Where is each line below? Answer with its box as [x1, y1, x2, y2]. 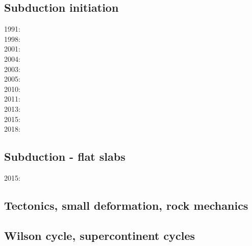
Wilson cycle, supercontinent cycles [4, 227, 195, 243]
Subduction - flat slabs [4, 149, 125, 164]
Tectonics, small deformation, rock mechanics [4, 197, 248, 213]
